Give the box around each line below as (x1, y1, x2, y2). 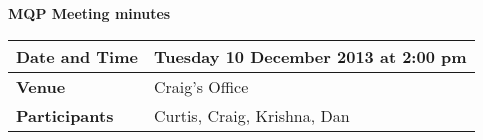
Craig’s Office (153, 74, 249, 98)
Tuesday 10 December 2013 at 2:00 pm (153, 44, 467, 68)
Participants (16, 103, 114, 127)
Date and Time (16, 44, 138, 68)
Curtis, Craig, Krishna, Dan (153, 103, 350, 127)
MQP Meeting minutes (8, 3, 171, 23)
